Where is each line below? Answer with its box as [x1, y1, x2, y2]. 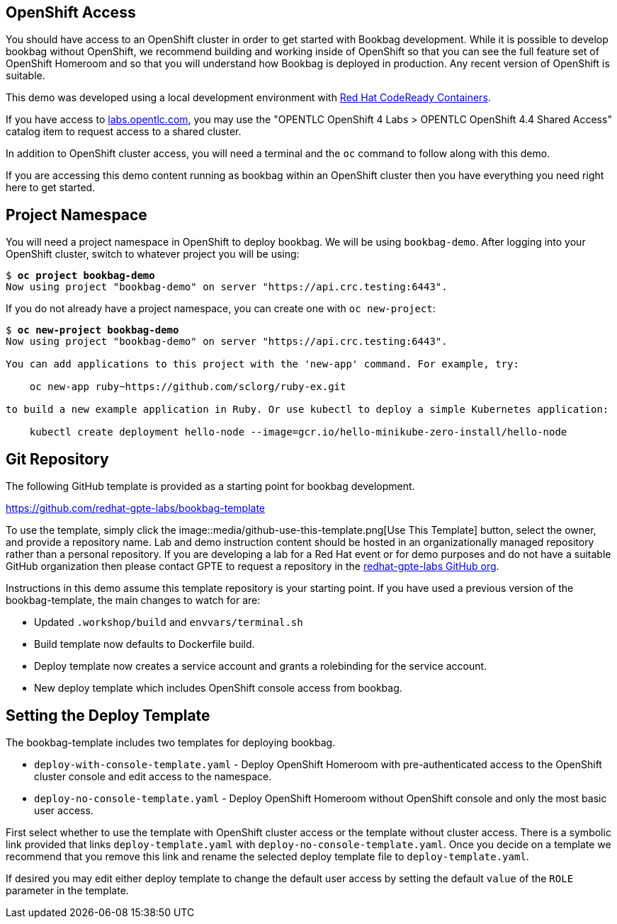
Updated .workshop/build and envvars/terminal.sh [34, 616, 303, 629]
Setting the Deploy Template [6, 706, 210, 724]
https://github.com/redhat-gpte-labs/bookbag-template [6, 502, 266, 515]
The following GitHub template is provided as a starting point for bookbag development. [6, 480, 415, 493]
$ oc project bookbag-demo [6, 270, 155, 282]
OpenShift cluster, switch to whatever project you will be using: [6, 248, 300, 261]
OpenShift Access [6, 4, 136, 21]
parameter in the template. [6, 884, 129, 896]
